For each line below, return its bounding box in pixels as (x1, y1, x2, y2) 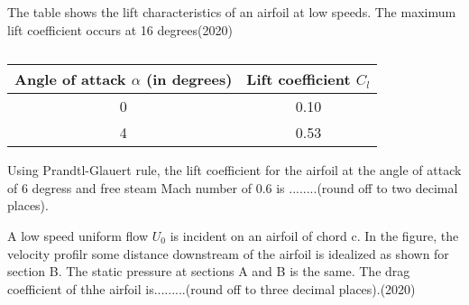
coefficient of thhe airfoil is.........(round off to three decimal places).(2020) (7, 279, 416, 298)
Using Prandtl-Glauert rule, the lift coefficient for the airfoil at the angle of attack (7, 161, 462, 180)
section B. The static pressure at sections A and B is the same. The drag (7, 262, 410, 281)
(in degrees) (146, 69, 233, 90)
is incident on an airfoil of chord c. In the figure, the (170, 226, 459, 245)
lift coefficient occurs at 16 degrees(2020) (7, 20, 233, 39)
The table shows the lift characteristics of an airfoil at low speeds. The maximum (7, 3, 456, 21)
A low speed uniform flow (7, 226, 149, 245)
